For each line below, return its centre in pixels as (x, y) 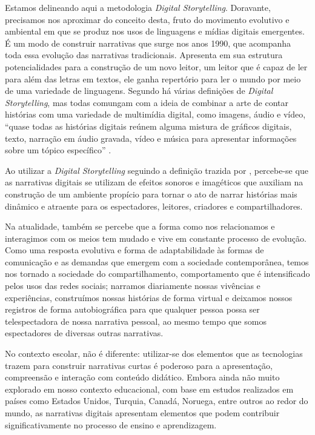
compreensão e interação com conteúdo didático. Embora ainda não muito (142, 377)
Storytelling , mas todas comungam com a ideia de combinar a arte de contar (147, 102)
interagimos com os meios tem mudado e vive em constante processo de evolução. (156, 238)
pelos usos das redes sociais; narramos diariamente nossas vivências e (133, 286)
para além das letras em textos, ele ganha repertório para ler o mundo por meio (153, 78)
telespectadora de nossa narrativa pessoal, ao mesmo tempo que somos (136, 321)
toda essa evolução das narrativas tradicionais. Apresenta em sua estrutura (144, 55)
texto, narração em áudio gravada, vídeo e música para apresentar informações (151, 138)
